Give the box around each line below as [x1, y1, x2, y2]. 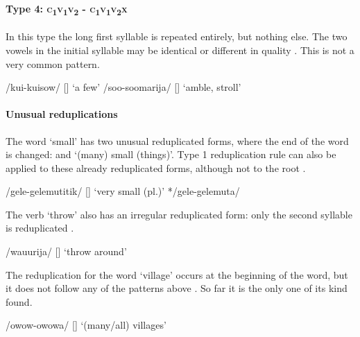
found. [6, 294, 33, 309]
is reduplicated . [6, 221, 74, 235]
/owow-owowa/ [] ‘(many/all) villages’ [6, 318, 166, 332]
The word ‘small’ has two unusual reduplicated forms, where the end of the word [6, 133, 349, 148]
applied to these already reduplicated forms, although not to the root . [6, 160, 306, 175]
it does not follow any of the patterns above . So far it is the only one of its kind [6, 281, 348, 295]
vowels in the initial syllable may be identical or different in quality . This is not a [6, 42, 354, 57]
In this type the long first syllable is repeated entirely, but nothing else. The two [6, 29, 348, 44]
